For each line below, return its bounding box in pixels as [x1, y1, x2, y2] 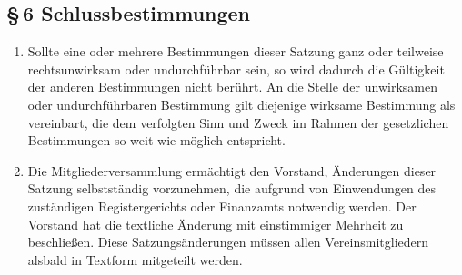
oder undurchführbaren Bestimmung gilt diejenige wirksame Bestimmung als [27, 94, 456, 113]
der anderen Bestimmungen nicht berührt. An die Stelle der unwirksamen [27, 77, 437, 96]
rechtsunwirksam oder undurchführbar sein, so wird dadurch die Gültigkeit [27, 59, 445, 78]
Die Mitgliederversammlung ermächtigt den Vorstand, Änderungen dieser [27, 161, 437, 180]
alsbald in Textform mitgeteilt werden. [27, 250, 243, 269]
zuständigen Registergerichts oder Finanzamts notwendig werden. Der [27, 196, 417, 215]
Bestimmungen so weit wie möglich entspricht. [27, 131, 286, 150]
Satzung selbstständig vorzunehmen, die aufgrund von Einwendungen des [27, 179, 437, 198]
